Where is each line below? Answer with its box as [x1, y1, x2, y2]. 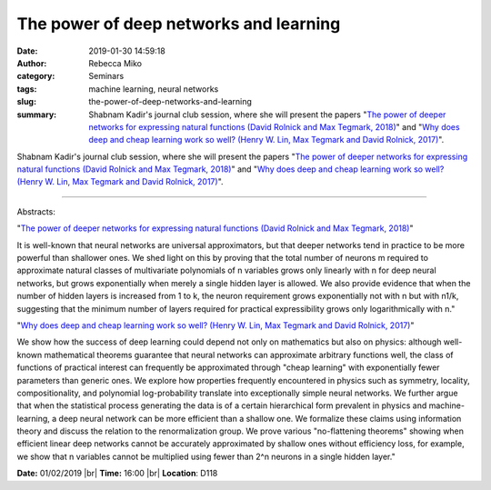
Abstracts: [16, 205, 56, 217]
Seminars [88, 71, 125, 82]
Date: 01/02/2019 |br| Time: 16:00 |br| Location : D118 [16, 468, 218, 479]
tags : [16, 83, 37, 95]
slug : [16, 96, 36, 107]
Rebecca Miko [88, 57, 143, 68]
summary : [16, 109, 57, 120]
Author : [16, 57, 47, 68]
